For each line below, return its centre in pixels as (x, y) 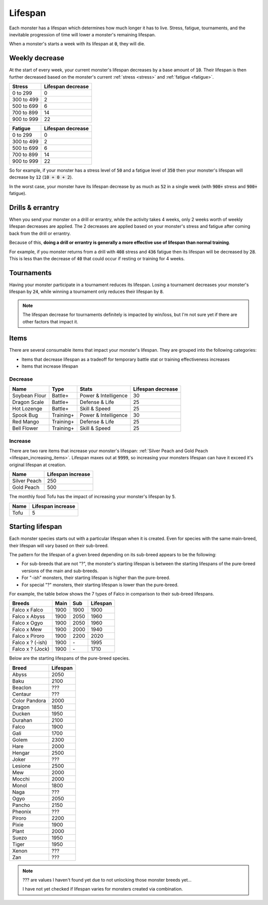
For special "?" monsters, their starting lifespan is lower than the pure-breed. (100, 585)
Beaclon (22, 688)
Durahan (22, 720)
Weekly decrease (37, 58)
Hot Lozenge (27, 409)
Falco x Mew (27, 629)
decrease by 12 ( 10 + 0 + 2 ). (41, 177)
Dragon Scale (28, 402)
